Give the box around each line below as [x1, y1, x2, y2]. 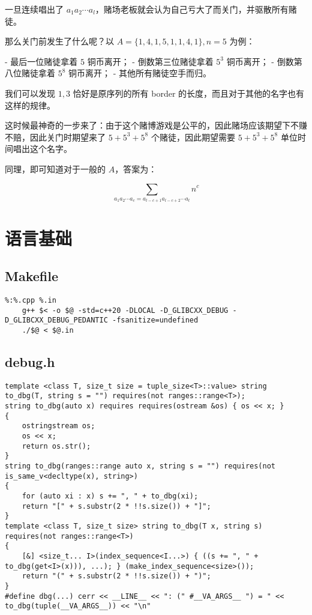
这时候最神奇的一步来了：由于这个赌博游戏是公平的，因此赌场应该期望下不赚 [5, 119, 307, 132]
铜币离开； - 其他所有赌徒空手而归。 [68, 67, 212, 79]
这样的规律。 [5, 98, 55, 111]
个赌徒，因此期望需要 [151, 130, 235, 143]
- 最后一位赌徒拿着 [5, 55, 78, 67]
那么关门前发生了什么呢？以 [5, 35, 114, 47]
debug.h [5, 352, 55, 371]
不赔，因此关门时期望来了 [5, 130, 106, 143]
